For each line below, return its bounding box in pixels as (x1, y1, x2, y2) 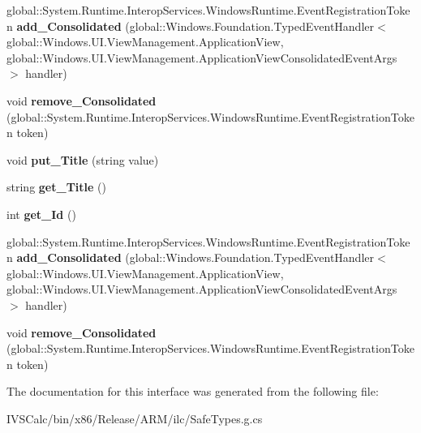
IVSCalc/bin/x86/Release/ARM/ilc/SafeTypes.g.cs (6, 409, 263, 427)
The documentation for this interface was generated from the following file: (6, 383, 379, 400)
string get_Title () (6, 178, 106, 195)
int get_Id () (6, 205, 76, 222)
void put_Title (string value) (6, 151, 159, 168)
